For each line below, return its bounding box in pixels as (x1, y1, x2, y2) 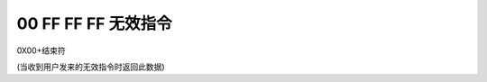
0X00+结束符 (16, 45, 67, 56)
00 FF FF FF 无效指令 (16, 14, 172, 33)
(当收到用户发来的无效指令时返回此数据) (16, 61, 166, 72)
